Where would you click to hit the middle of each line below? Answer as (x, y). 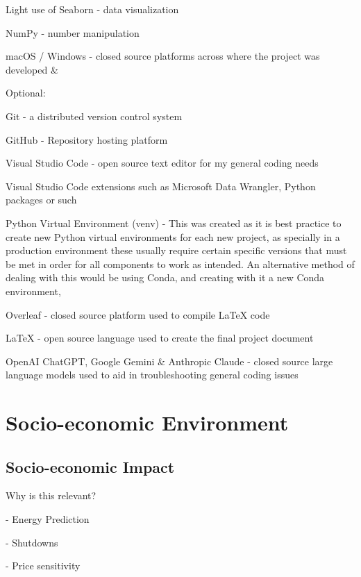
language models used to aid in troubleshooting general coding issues (152, 375)
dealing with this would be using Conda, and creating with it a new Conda (165, 277)
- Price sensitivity (43, 566)
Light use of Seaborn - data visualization (92, 9)
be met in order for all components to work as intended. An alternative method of (180, 264)
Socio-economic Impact (90, 466)
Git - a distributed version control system (94, 116)
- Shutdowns (32, 542)
